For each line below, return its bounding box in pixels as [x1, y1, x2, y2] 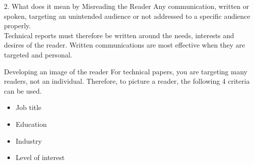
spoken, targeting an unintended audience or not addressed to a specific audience [4, 10, 251, 21]
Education [15, 118, 47, 129]
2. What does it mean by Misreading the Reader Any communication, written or [4, 1, 250, 11]
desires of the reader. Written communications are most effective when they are [4, 40, 245, 50]
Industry [15, 135, 42, 146]
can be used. [4, 85, 42, 96]
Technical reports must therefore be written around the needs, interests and [4, 30, 234, 40]
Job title [15, 102, 42, 112]
